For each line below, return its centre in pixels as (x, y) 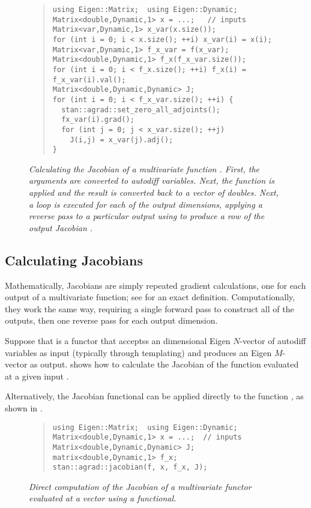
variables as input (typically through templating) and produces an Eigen (138, 352)
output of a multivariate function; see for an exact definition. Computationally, (150, 297)
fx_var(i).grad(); (98, 120)
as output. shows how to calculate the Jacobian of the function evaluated (165, 364)
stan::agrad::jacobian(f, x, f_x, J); (130, 467)
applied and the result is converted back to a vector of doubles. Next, (154, 192)
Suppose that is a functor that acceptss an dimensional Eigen (118, 340)
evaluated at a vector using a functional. (103, 498)
